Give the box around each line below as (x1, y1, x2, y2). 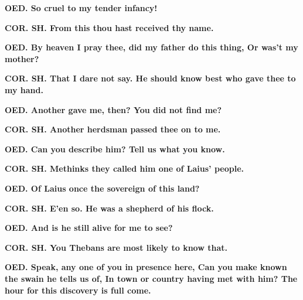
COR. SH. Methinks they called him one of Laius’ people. (5, 162, 244, 175)
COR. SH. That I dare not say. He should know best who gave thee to (5, 72, 296, 84)
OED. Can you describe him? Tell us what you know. (5, 142, 225, 155)
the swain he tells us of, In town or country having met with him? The (5, 272, 298, 284)
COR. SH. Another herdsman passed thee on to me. (5, 123, 221, 135)
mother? (5, 52, 39, 64)
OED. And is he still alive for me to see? (5, 221, 173, 234)
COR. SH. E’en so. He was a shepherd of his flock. (5, 202, 214, 214)
